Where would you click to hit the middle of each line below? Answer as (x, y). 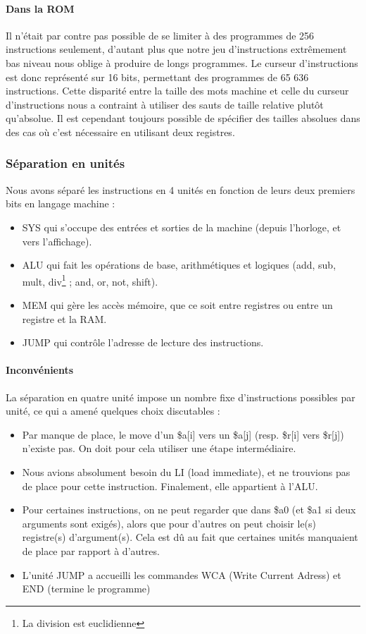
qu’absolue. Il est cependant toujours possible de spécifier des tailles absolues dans (183, 118)
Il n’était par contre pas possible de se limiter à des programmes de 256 (160, 35)
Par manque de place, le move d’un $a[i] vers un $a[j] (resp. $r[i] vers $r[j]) (183, 434)
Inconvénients (40, 370)
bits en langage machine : (61, 203)
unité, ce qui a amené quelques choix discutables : (113, 411)
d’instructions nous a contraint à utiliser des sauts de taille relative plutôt (165, 104)
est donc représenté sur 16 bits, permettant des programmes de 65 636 (157, 77)
